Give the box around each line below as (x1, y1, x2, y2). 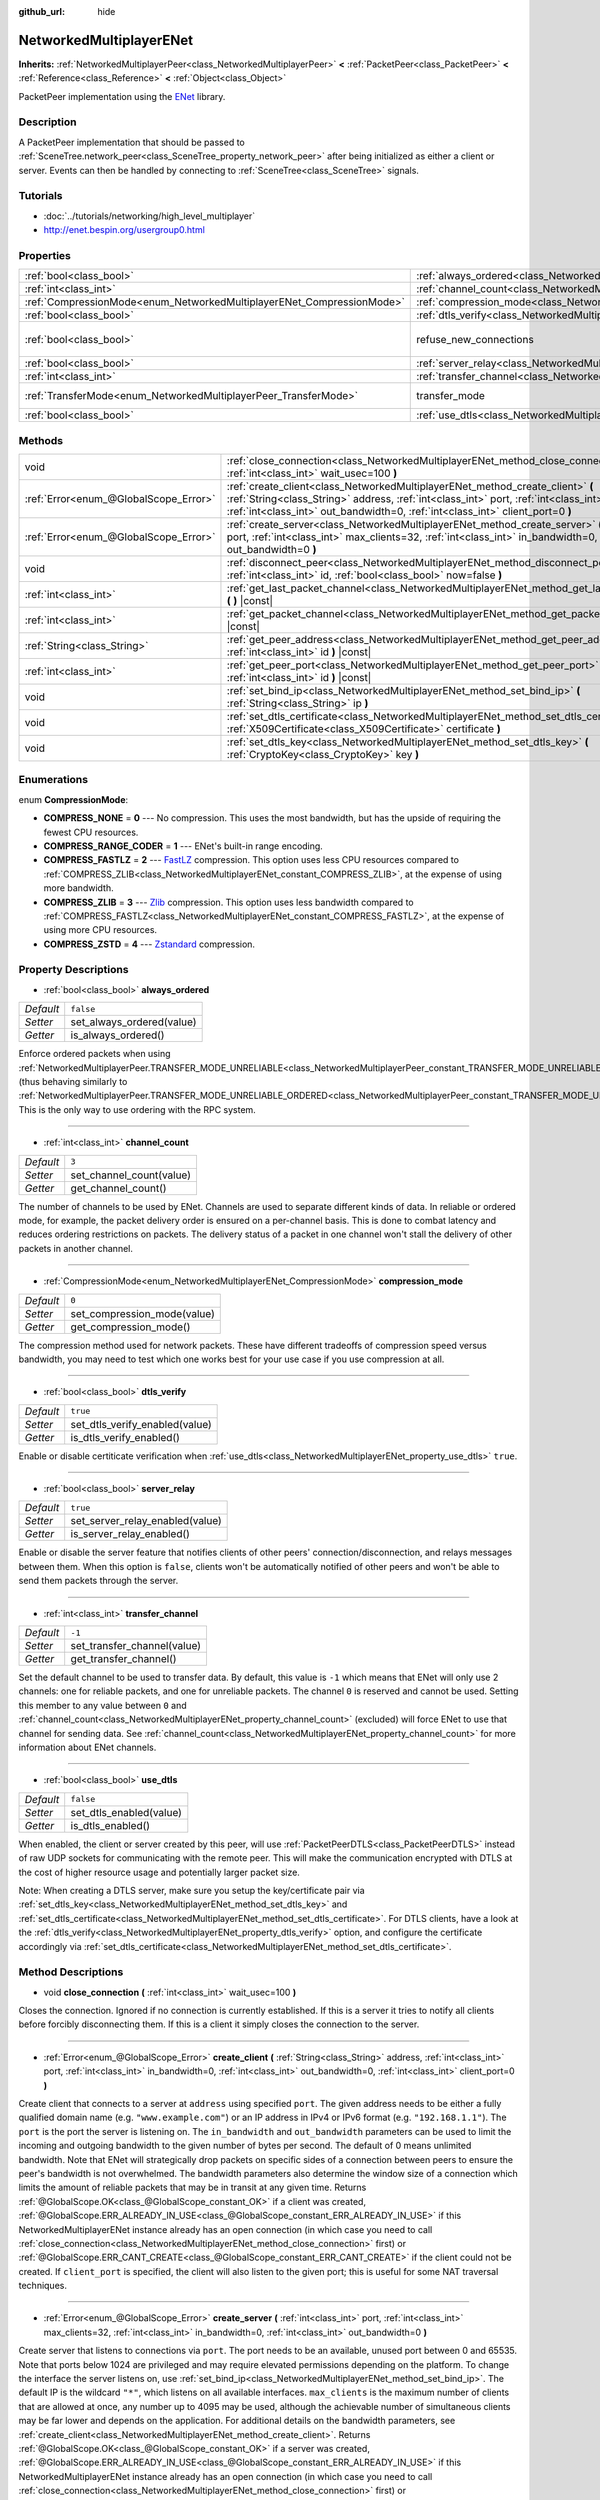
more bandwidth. (43, 882, 114, 894)
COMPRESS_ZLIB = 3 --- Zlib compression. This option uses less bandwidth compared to (43, 896, 414, 908)
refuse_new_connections (416, 332, 534, 346)
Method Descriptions (18, 1965, 124, 1979)
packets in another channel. (18, 1242, 134, 1254)
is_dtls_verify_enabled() (70, 1430, 180, 1444)
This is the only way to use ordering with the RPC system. (18, 1103, 257, 1115)
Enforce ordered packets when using (18, 1048, 171, 1060)
